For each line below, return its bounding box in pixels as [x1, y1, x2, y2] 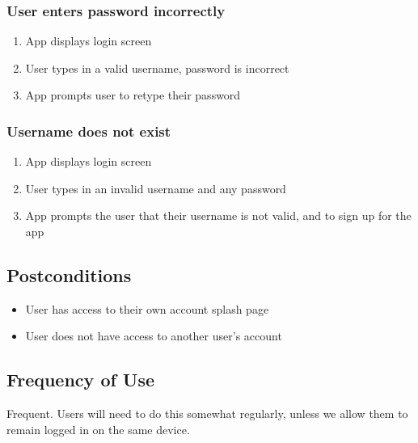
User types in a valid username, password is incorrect [25, 59, 289, 76]
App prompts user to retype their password [25, 86, 241, 103]
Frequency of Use [6, 367, 155, 392]
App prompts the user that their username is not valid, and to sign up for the [25, 207, 412, 224]
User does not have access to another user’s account [25, 327, 282, 344]
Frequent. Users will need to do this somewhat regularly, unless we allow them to [6, 405, 408, 422]
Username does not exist [6, 120, 171, 141]
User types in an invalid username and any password [25, 179, 286, 196]
